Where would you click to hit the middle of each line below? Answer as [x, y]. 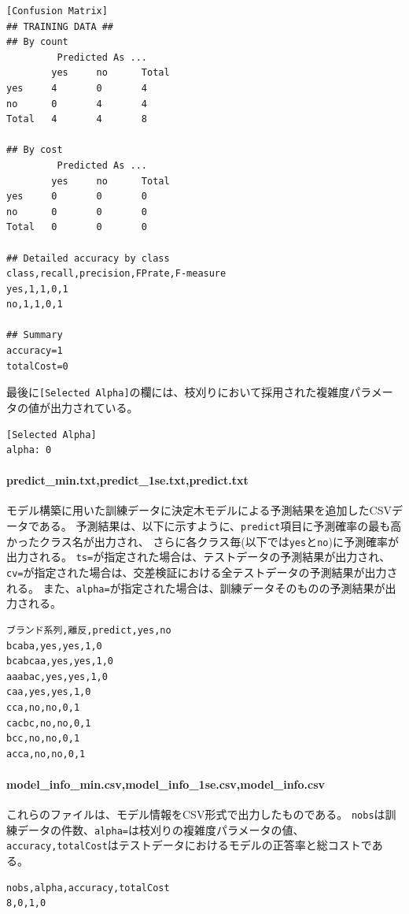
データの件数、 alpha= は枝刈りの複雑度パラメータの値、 [160, 829]
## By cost [35, 150]
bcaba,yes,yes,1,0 [54, 646]
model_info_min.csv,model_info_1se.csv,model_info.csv [166, 784]
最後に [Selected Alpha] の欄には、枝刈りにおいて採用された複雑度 [178, 392]
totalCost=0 [37, 366]
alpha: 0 [29, 450]
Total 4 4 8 [77, 119]
